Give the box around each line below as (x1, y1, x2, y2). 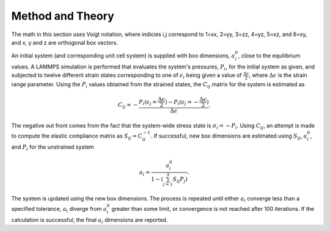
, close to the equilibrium (238, 52, 301, 59)
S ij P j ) (172, 175, 188, 184)
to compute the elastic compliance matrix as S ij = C (11, 132, 143, 141)
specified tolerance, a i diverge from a (11, 205, 107, 214)
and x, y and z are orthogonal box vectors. (11, 38, 119, 46)
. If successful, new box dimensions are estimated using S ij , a (150, 132, 308, 141)
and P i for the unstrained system (11, 143, 94, 152)
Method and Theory (11, 9, 114, 23)
